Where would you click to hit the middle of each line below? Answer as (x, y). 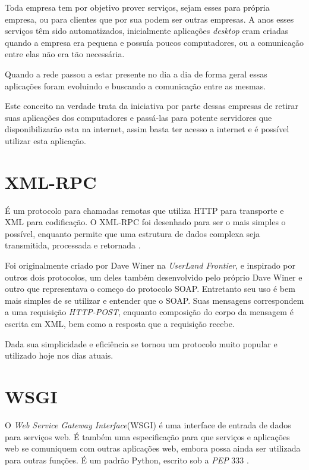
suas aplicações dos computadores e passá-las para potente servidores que (138, 117)
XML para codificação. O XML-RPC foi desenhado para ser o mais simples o (145, 222)
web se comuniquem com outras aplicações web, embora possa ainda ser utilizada (153, 448)
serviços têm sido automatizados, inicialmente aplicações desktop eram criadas (147, 31)
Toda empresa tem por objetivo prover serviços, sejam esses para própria (137, 7)
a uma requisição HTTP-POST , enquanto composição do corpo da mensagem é (149, 312)
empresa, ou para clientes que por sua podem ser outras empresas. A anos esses (149, 19)
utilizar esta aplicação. (46, 140)
